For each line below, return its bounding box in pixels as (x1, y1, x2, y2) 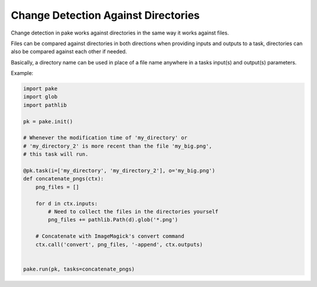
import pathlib (23, 101, 67, 108)
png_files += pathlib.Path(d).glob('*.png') (48, 217, 178, 223)
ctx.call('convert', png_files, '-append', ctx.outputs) (35, 241, 203, 248)
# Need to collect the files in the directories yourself (48, 208, 218, 215)
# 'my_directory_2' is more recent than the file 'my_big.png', (23, 142, 213, 149)
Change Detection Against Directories (11, 9, 200, 22)
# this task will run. (23, 151, 89, 158)
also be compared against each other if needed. (11, 48, 127, 55)
